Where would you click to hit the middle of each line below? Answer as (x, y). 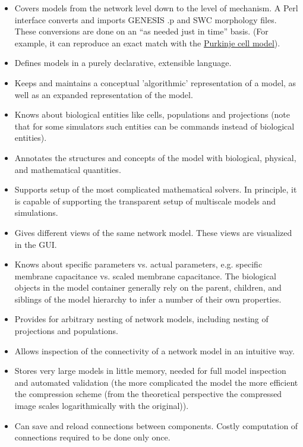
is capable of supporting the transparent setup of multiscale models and (145, 201)
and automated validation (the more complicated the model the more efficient (156, 382)
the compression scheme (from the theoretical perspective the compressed (148, 394)
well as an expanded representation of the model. (104, 94)
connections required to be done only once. (92, 437)
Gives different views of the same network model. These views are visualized (153, 232)
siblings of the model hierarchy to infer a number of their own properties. (148, 299)
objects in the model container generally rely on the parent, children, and (148, 287)
